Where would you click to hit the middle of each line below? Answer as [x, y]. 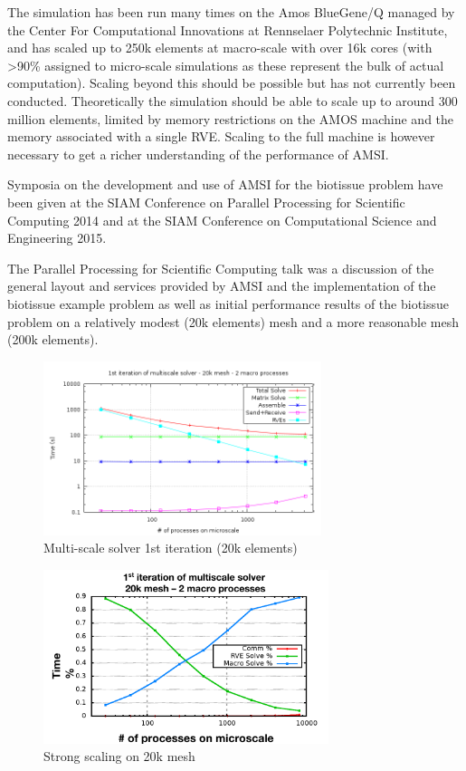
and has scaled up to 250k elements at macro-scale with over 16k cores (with [220, 48]
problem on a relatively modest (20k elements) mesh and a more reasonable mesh [233, 321]
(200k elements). [53, 339]
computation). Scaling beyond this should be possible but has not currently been [232, 83]
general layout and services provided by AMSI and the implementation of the [222, 286]
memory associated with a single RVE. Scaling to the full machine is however [221, 136]
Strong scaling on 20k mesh [119, 756]
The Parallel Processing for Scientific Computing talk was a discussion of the [221, 268]
